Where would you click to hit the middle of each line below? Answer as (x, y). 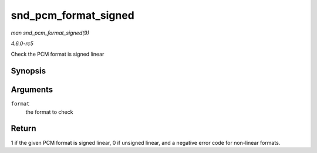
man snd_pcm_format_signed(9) (50, 33)
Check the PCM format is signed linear (58, 54)
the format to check (49, 112)
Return (23, 129)
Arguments (32, 90)
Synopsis (28, 71)
